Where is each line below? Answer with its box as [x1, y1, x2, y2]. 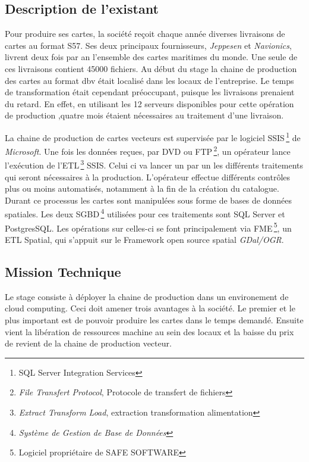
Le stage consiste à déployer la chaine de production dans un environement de [5, 290, 289, 302]
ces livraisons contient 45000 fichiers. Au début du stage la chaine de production [5, 62, 297, 74]
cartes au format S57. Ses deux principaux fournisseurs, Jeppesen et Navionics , [5, 39, 292, 51]
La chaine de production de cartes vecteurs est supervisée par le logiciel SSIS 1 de [5, 129, 301, 143]
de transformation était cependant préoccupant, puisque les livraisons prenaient [5, 86, 295, 98]
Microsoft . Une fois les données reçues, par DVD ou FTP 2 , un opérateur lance [5, 143, 291, 157]
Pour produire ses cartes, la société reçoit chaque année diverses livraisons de [5, 27, 285, 40]
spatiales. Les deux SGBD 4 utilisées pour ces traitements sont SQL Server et [5, 206, 285, 220]
